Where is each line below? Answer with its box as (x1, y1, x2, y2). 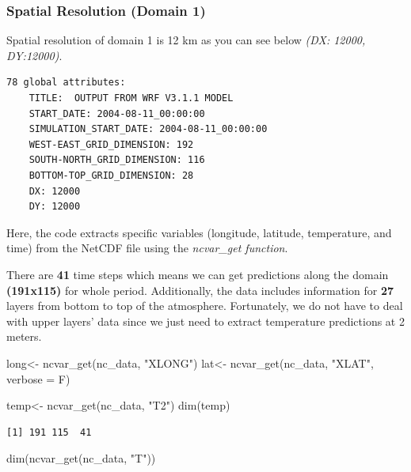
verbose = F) (6, 370, 70, 387)
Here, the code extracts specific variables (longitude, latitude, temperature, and (6, 224, 392, 240)
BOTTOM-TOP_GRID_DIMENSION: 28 (29, 169, 194, 181)
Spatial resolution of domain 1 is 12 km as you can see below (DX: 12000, (6, 32, 366, 48)
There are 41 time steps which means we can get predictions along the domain (6, 266, 389, 282)
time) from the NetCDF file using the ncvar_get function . (6, 240, 288, 256)
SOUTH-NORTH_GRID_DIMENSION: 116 (29, 154, 205, 166)
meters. (6, 328, 42, 345)
